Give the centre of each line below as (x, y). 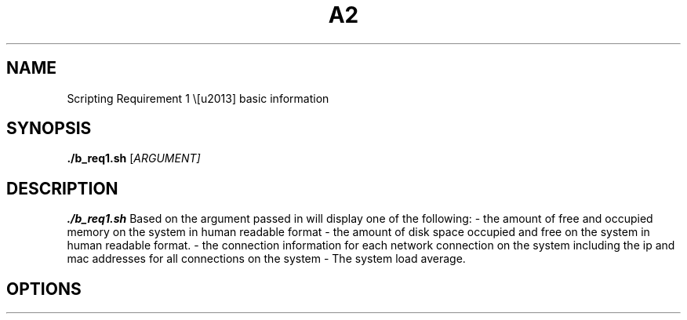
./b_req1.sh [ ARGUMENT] (134, 158)
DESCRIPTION (62, 188)
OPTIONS (44, 289)
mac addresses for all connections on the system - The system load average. (266, 259)
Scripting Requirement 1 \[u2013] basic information (198, 98)
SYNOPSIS (49, 129)
